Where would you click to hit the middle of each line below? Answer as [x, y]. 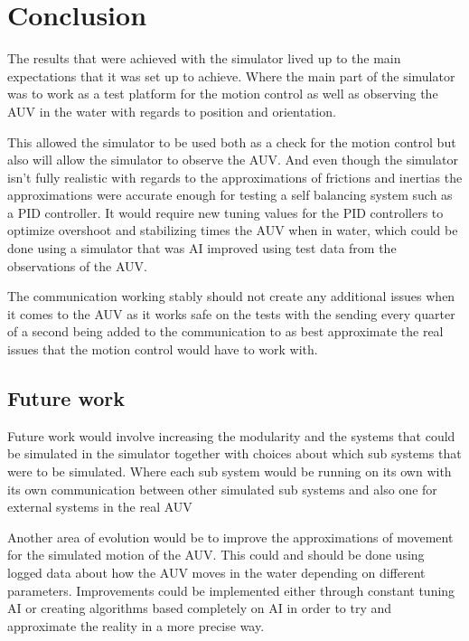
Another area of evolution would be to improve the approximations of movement [230, 537]
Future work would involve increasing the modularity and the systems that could [231, 435]
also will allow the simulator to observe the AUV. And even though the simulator [233, 160]
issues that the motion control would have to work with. [163, 349]
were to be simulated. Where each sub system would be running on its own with [230, 471]
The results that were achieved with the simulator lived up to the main [204, 58]
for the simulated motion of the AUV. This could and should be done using [216, 555]
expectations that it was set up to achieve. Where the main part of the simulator [231, 75]
